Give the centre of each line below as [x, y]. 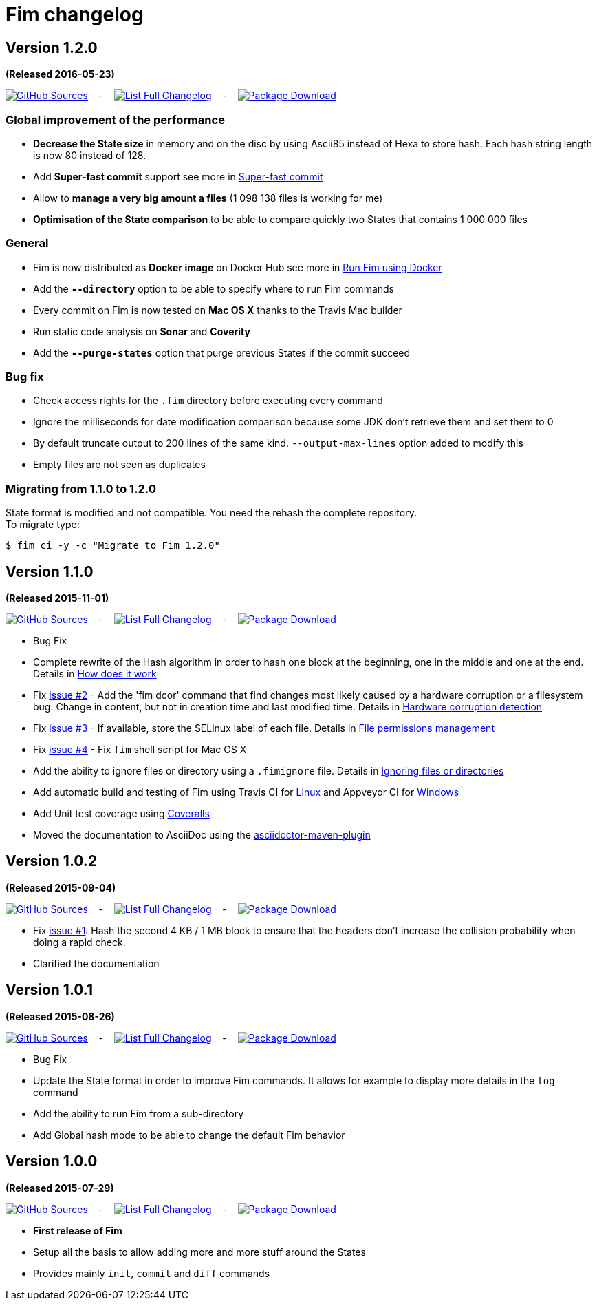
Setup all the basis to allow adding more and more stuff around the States [199, 1252]
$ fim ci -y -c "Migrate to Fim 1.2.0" [113, 546]
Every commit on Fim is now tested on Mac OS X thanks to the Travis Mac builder [218, 310]
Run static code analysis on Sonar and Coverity [142, 331]
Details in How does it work [95, 674]
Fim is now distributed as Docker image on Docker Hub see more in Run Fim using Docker [238, 267]
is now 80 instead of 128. [90, 155]
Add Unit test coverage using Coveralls [121, 814]
